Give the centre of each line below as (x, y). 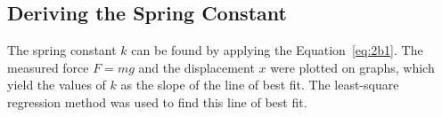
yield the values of (57, 85)
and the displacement (196, 67)
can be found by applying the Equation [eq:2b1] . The (277, 50)
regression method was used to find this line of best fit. (157, 101)
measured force (48, 67)
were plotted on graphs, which (352, 67)
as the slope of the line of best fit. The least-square (260, 85)
